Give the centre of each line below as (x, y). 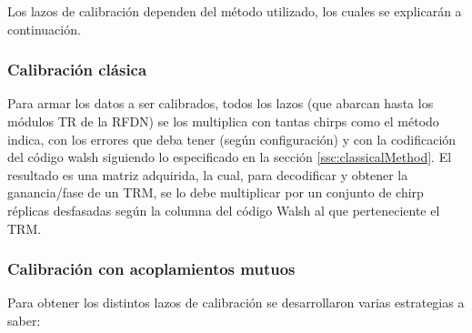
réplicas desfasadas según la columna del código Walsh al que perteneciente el (224, 210)
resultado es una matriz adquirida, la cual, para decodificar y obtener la (208, 174)
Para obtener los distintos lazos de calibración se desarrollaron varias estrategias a (236, 303)
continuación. (44, 29)
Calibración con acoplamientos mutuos (151, 269)
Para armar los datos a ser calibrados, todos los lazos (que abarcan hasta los (221, 103)
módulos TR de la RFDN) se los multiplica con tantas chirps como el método (223, 121)
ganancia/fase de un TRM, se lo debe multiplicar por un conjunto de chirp (216, 192)
